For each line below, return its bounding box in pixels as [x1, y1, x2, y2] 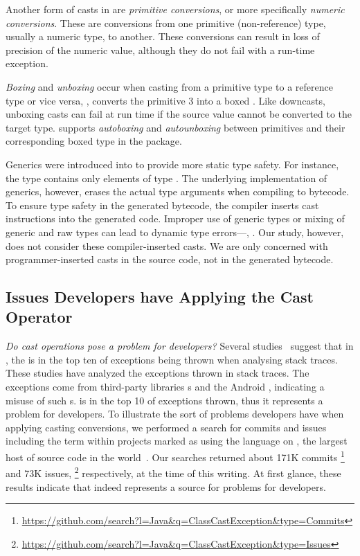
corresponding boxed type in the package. [6, 134, 182, 148]
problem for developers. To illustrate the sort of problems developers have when [6, 406, 344, 421]
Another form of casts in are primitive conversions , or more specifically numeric [6, 2, 345, 16]
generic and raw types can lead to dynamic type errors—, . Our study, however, [6, 224, 344, 239]
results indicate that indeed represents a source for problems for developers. [6, 479, 326, 494]
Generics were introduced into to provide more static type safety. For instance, [6, 156, 339, 171]
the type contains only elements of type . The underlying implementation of [6, 170, 327, 185]
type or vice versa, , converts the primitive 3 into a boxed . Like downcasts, [6, 93, 325, 107]
